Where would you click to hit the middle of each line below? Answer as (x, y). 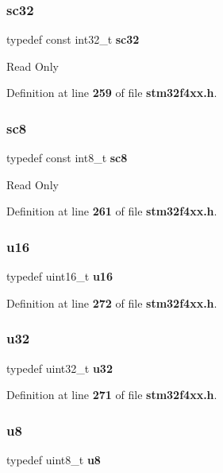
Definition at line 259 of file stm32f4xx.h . (112, 93)
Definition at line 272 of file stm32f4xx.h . (112, 302)
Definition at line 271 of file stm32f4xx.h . (112, 395)
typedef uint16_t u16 (60, 276)
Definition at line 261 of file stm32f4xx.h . (112, 211)
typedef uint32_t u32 (60, 368)
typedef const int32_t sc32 (73, 39)
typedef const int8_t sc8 (67, 158)
